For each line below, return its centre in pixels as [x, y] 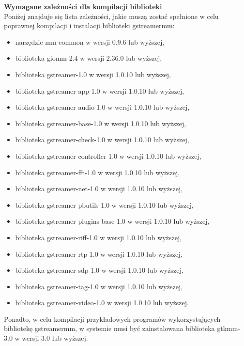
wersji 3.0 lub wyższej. [55, 338]
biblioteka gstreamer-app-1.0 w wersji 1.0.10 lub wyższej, [100, 91]
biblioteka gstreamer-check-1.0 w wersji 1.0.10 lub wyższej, [102, 140]
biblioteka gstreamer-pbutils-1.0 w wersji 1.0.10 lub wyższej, [104, 205]
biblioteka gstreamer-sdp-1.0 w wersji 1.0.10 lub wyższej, [99, 270]
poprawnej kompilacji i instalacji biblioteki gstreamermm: [89, 25]
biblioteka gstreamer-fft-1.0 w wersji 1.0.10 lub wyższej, [98, 172]
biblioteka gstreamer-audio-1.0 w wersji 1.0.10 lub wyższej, [102, 107]
